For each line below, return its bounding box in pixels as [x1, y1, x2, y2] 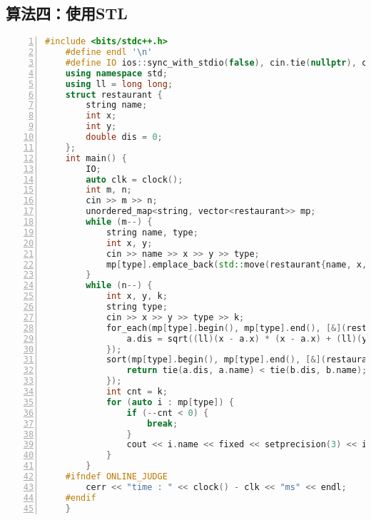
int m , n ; [86, 185, 132, 195]
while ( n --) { [86, 280, 153, 291]
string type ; [106, 302, 168, 312]
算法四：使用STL [6, 2, 128, 24]
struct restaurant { [65, 89, 163, 100]
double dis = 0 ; [86, 132, 163, 143]
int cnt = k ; [106, 387, 168, 397]
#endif [65, 492, 96, 503]
